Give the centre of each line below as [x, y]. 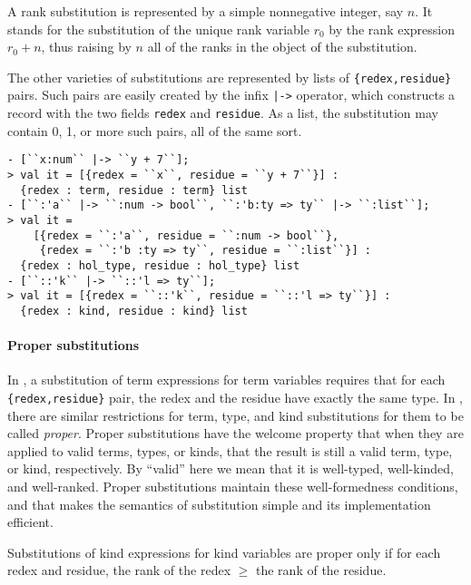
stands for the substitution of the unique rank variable [158, 29]
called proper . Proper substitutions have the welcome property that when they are [235, 433]
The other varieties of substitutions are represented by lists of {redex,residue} [230, 77]
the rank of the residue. [321, 570]
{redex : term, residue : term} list [134, 190]
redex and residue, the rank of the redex [119, 570]
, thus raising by [86, 47]
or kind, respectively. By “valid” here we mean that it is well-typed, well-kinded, [231, 468]
